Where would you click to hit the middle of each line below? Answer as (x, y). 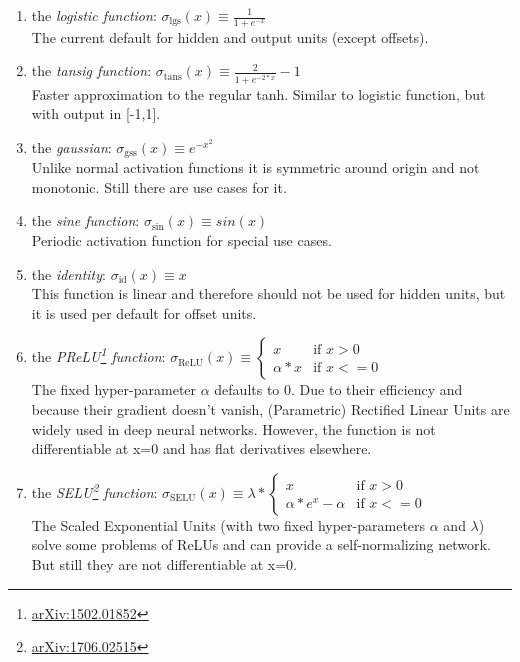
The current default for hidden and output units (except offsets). (230, 36)
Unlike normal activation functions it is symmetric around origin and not (255, 167)
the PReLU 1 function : (98, 355)
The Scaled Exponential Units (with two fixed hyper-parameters (228, 524)
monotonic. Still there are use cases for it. (159, 186)
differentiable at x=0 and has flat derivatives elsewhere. (201, 448)
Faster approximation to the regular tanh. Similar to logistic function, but (258, 93)
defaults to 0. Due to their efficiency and (338, 389)
